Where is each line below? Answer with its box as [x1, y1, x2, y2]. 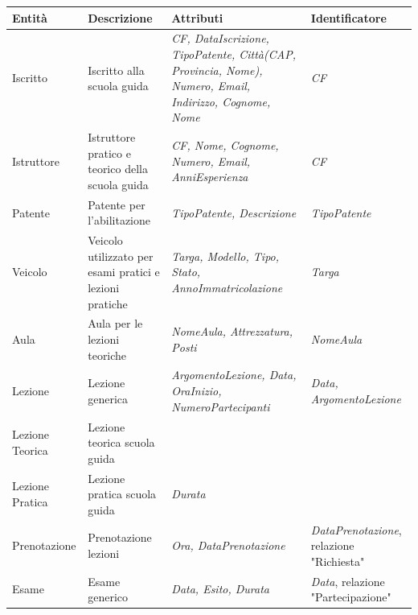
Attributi [171, 9, 223, 26]
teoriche [88, 346, 127, 363]
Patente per [88, 196, 145, 213]
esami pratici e [88, 263, 160, 280]
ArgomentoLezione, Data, [171, 366, 297, 383]
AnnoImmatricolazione [171, 279, 283, 295]
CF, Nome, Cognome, [171, 136, 279, 153]
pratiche [88, 295, 128, 312]
